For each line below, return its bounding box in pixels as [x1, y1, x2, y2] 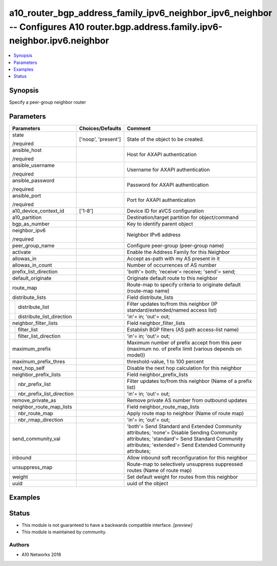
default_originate [12, 275, 52, 282]
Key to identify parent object [127, 221, 193, 228]
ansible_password [12, 177, 55, 184]
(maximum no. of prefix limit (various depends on [127, 345, 242, 352]
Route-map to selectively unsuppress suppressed [127, 461, 243, 468]
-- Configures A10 [9, 21, 85, 32]
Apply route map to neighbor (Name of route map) [127, 410, 244, 417]
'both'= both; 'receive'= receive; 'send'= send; [127, 268, 236, 275]
